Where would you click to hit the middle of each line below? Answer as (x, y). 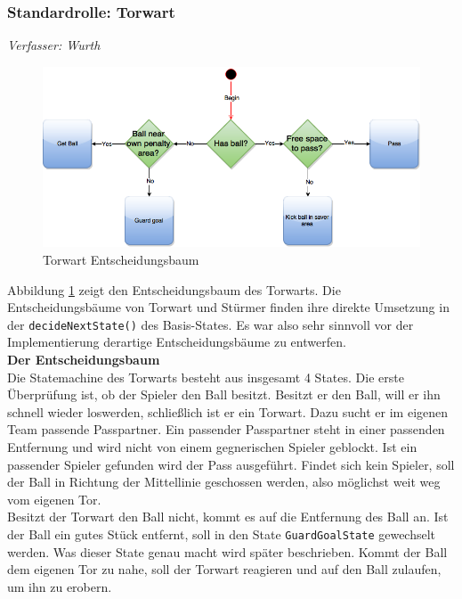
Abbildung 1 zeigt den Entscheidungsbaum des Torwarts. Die (174, 289)
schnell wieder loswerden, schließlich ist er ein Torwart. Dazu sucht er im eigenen (228, 411)
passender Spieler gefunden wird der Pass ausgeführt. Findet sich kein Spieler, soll (231, 464)
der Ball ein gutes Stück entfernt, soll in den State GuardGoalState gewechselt (222, 533)
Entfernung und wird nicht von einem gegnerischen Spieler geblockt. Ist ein (212, 446)
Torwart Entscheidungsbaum (121, 259)
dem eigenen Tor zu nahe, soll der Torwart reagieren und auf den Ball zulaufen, (224, 569)
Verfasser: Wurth (54, 45)
